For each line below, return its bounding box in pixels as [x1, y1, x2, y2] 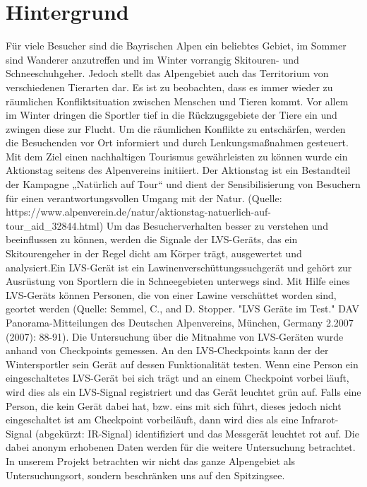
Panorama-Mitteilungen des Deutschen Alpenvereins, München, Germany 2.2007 [6, 315, 354, 329]
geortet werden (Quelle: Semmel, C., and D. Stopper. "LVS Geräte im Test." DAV [6, 301, 359, 316]
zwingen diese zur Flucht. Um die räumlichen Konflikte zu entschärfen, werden [6, 121, 346, 136]
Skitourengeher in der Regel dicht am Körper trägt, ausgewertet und [6, 246, 302, 261]
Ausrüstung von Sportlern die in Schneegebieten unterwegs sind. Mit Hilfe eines [6, 274, 350, 288]
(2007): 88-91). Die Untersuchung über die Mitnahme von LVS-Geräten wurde [6, 329, 344, 344]
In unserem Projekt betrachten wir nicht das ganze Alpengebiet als [6, 453, 296, 468]
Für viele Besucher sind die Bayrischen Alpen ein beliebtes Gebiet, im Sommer [6, 38, 347, 53]
